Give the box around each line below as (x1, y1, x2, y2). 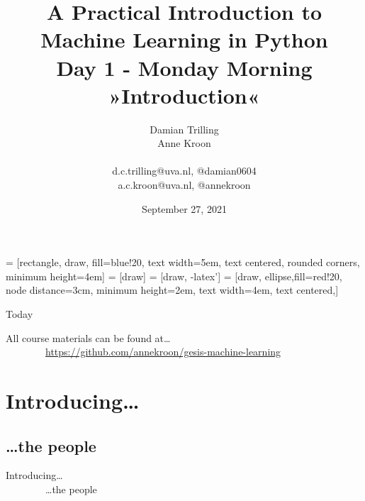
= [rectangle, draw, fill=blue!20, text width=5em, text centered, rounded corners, (6, 255, 360, 270)
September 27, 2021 (142, 201, 227, 216)
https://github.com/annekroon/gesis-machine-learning (45, 344, 281, 359)
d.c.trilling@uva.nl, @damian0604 (112, 163, 257, 178)
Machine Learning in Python (40, 25, 328, 54)
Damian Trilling (150, 121, 219, 136)
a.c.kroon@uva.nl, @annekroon (118, 177, 251, 192)
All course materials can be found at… (6, 330, 171, 345)
